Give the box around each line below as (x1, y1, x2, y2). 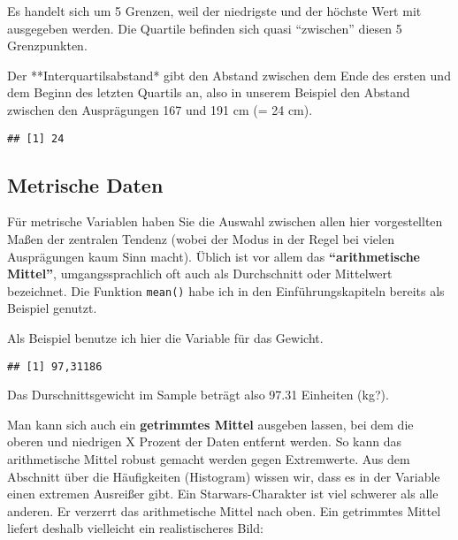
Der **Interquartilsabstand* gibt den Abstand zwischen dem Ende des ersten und (7, 65, 451, 84)
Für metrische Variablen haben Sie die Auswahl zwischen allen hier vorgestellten (7, 212, 443, 231)
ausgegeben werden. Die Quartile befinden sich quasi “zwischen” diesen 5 (7, 19, 402, 37)
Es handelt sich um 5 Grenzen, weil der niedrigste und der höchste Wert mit (7, 2, 422, 19)
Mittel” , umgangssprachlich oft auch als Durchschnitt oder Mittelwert (7, 264, 393, 283)
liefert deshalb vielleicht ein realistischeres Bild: (7, 519, 263, 537)
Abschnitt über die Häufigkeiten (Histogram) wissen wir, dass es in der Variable (7, 467, 440, 485)
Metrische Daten (7, 171, 164, 198)
